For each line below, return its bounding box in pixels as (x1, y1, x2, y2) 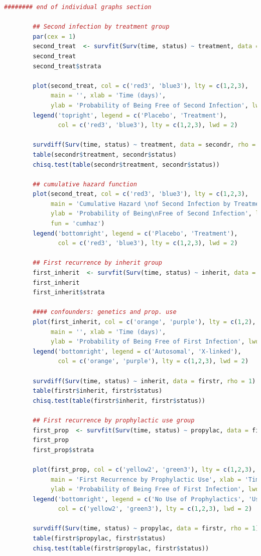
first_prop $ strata (33, 446, 94, 454)
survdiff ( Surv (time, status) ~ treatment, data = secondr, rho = (33, 141, 256, 149)
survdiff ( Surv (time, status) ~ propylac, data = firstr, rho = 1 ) (33, 525, 259, 532)
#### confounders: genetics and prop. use (33, 308, 177, 316)
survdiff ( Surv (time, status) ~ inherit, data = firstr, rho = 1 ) (33, 377, 256, 385)
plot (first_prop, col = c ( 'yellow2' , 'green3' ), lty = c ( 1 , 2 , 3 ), (33, 466, 256, 473)
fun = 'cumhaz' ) (51, 220, 105, 228)
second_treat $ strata (33, 62, 101, 70)
